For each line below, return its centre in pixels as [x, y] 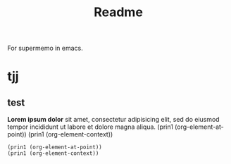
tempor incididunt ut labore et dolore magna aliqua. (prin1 [90, 127]
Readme [118, 12]
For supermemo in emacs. [45, 48]
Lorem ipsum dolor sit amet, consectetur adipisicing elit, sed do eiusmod [113, 120]
